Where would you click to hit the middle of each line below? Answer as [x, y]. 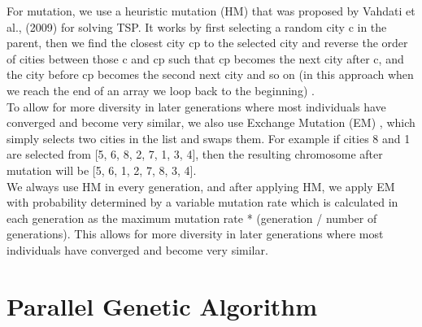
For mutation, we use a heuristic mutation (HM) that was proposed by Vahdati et [211, 11]
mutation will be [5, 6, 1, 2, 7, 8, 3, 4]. [102, 170]
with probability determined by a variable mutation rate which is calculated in [202, 202]
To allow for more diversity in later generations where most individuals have [196, 106]
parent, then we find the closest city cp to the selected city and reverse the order [207, 43]
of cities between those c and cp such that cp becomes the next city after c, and [205, 58]
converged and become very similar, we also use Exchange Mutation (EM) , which [211, 122]
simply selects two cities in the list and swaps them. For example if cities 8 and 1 [209, 138]
